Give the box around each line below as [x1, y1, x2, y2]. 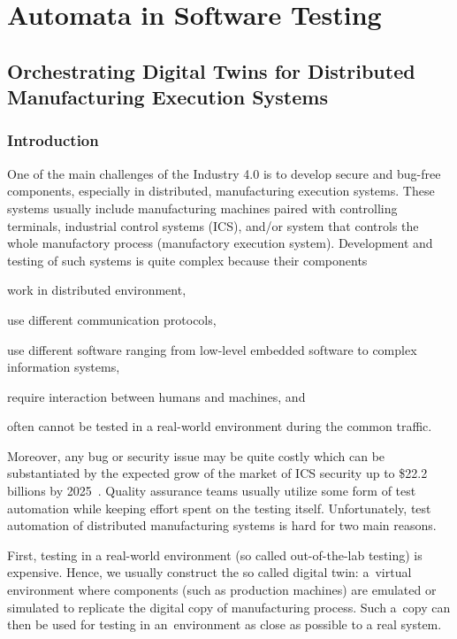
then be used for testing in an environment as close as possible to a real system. [7, 615, 442, 634]
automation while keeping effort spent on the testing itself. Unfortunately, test [7, 498, 431, 517]
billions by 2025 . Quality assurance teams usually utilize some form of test [7, 481, 416, 500]
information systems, [7, 358, 120, 376]
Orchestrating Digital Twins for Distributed [7, 57, 415, 84]
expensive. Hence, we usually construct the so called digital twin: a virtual [7, 563, 412, 581]
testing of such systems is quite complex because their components [7, 250, 368, 269]
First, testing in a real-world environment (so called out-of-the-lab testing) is [7, 545, 423, 564]
